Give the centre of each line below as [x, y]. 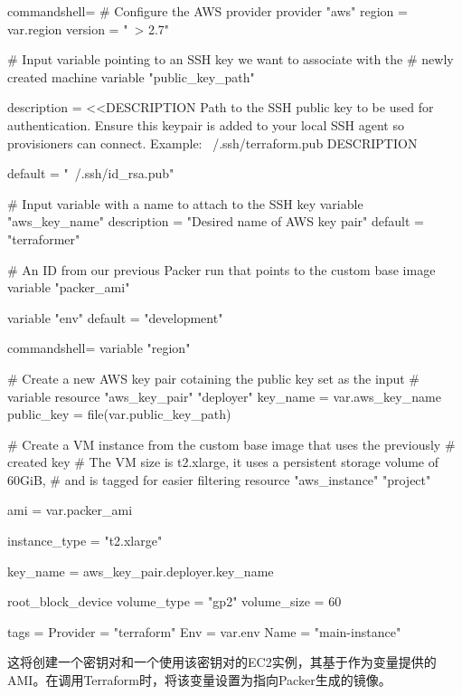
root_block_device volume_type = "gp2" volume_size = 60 [174, 601]
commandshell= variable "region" [99, 348]
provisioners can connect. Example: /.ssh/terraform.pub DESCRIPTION [212, 143]
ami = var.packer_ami [70, 510]
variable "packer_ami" [69, 287]
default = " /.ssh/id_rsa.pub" [91, 173]
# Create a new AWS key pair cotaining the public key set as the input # [213, 378]
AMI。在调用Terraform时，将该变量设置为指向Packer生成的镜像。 [199, 680]
